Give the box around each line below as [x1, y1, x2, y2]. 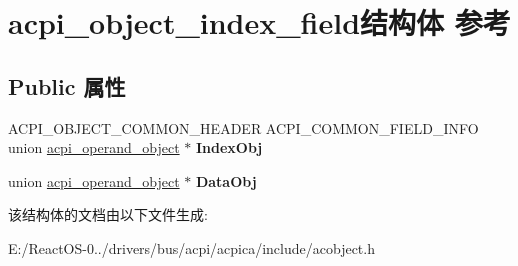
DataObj [195, 170, 257, 191]
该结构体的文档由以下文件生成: [8, 204, 208, 225]
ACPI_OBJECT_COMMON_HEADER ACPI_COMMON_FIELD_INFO [8, 117, 479, 138]
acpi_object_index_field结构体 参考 [8, 2, 511, 43]
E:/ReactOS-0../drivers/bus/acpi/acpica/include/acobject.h [8, 237, 375, 258]
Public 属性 [8, 70, 126, 101]
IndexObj [195, 137, 263, 158]
